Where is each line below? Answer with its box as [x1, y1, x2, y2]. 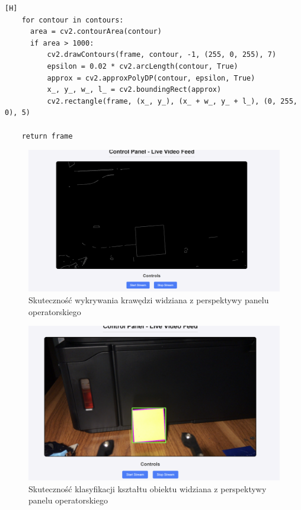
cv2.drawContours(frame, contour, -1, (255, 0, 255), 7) [47, 50, 277, 59]
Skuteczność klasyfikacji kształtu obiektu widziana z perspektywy [28, 482, 267, 495]
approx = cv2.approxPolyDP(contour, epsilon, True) [47, 73, 255, 82]
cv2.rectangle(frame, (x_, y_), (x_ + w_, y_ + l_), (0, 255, [47, 97, 297, 105]
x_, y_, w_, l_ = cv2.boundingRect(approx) [47, 85, 222, 94]
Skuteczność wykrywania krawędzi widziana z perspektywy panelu [28, 294, 269, 306]
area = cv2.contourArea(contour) [30, 27, 162, 36]
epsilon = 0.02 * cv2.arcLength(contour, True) [47, 62, 238, 70]
